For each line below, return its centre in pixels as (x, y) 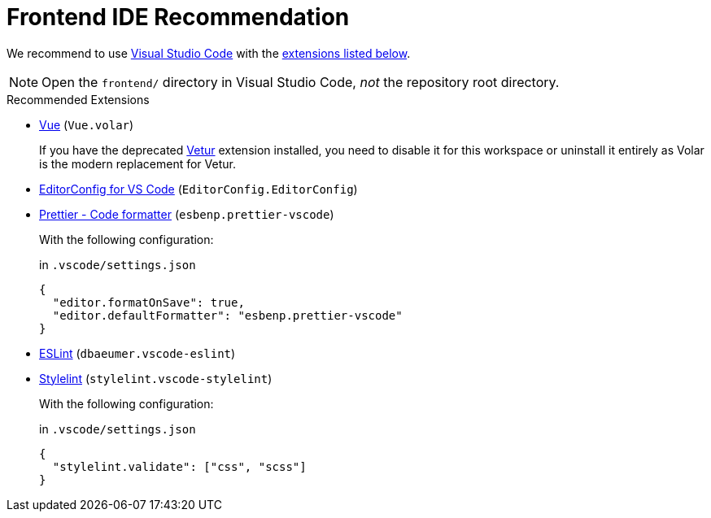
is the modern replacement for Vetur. (137, 163)
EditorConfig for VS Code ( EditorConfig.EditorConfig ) (198, 189)
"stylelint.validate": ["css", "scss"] (179, 466)
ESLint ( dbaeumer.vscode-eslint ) (137, 353)
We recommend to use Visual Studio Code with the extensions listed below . (209, 53)
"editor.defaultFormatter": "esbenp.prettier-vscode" (227, 315)
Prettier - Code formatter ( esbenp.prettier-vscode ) (187, 214)
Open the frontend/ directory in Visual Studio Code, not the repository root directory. (301, 82)
